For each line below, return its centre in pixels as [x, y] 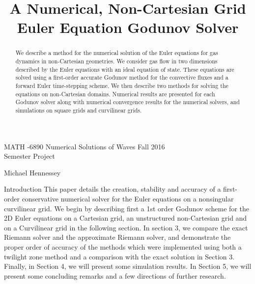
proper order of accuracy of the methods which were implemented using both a [123, 246]
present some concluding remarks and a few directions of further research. [115, 275]
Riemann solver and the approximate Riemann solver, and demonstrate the [117, 237]
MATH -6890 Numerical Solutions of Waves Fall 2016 [85, 146]
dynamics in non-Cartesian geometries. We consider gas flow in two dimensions [116, 61]
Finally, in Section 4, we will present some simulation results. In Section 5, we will [128, 266]
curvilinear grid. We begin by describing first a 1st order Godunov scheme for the [127, 208]
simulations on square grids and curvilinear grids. [79, 110]
